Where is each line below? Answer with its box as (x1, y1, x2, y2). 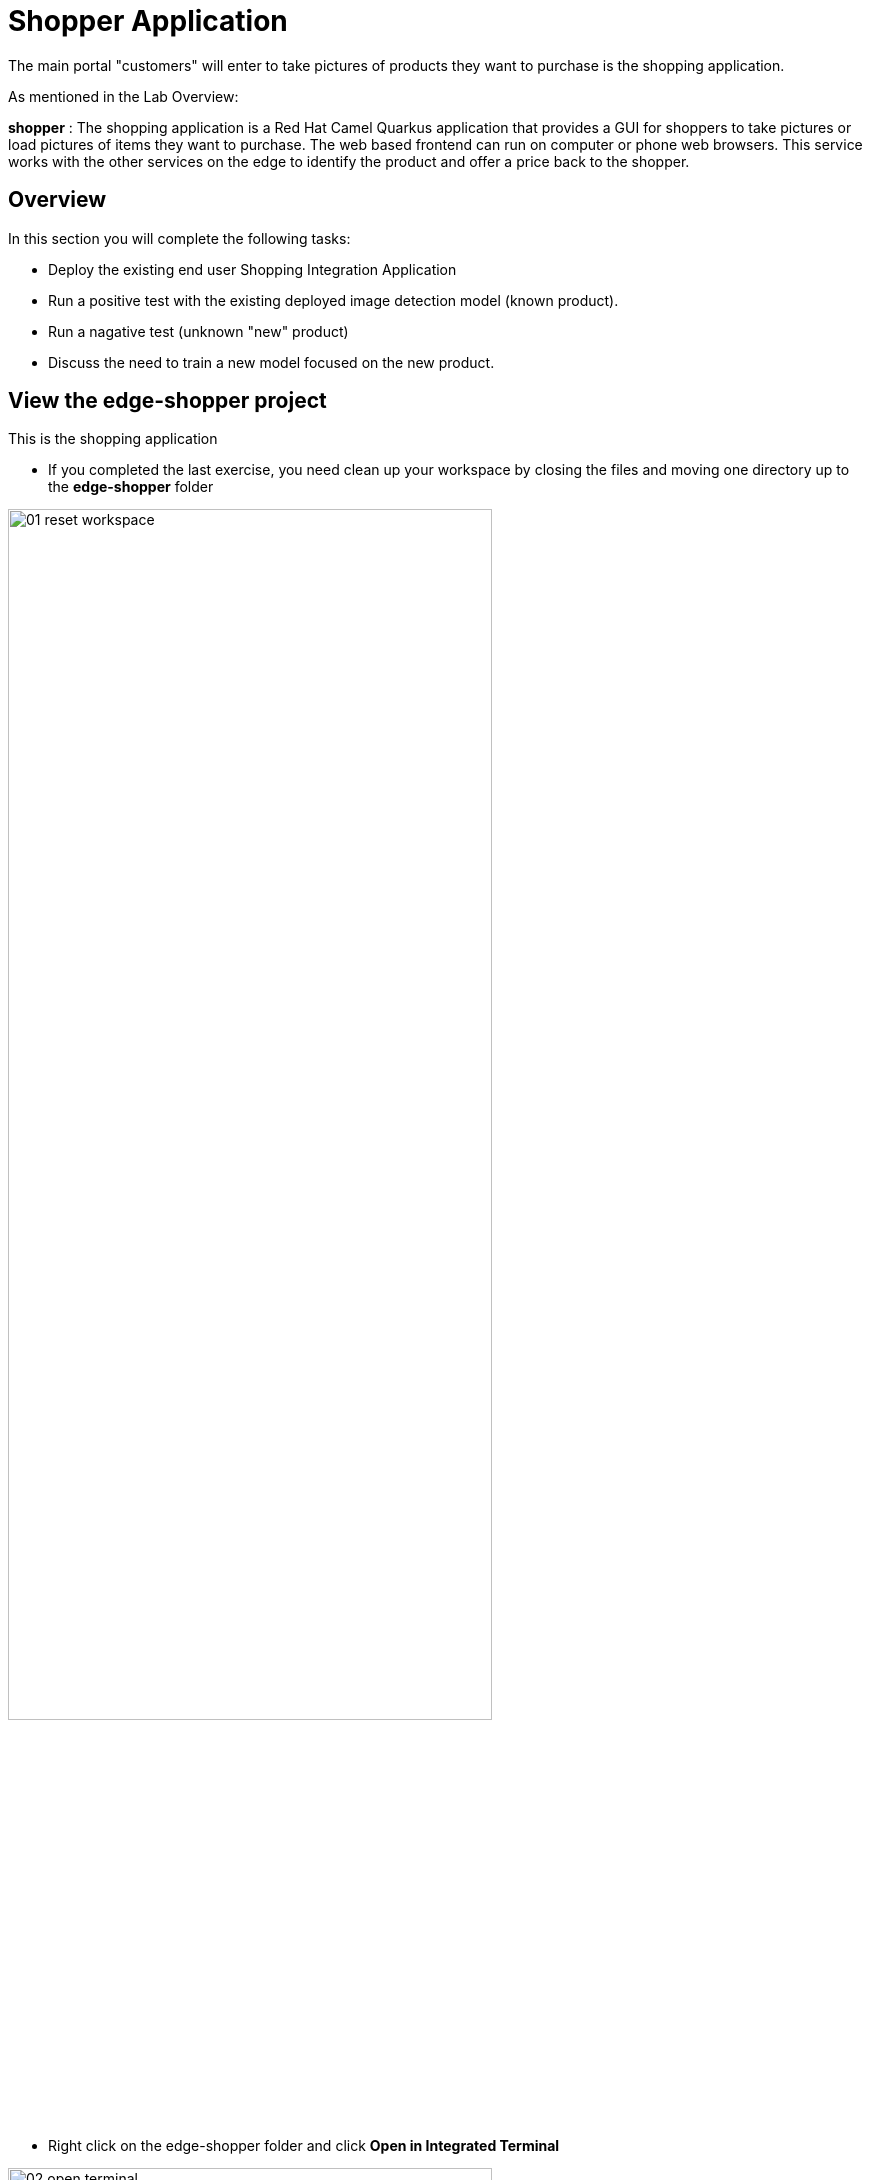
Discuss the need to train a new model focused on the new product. (48, 353, 495, 371)
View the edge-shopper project (8, 388, 327, 414)
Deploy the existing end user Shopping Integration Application (48, 260, 457, 278)
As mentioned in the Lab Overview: (8, 87, 239, 105)
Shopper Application (8, 4, 288, 38)
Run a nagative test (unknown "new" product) (48, 322, 349, 340)
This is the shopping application (8, 430, 218, 448)
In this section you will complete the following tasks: (8, 229, 351, 247)
